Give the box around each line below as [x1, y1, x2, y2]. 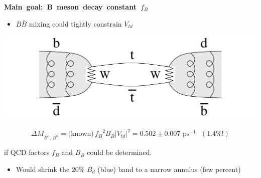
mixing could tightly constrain [29, 18, 122, 29]
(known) [68, 130, 94, 138]
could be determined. [87, 147, 152, 157]
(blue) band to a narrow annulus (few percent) [97, 164, 241, 174]
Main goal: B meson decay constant [4, 2, 137, 12]
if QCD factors [4, 147, 50, 157]
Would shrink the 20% [16, 164, 85, 174]
